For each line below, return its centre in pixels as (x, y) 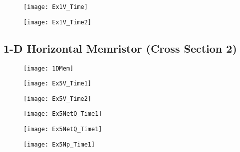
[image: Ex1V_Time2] (58, 22)
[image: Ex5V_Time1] (58, 84)
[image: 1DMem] (49, 68)
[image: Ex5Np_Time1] (59, 144)
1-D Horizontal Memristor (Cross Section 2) (120, 48)
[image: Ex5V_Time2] (58, 99)
